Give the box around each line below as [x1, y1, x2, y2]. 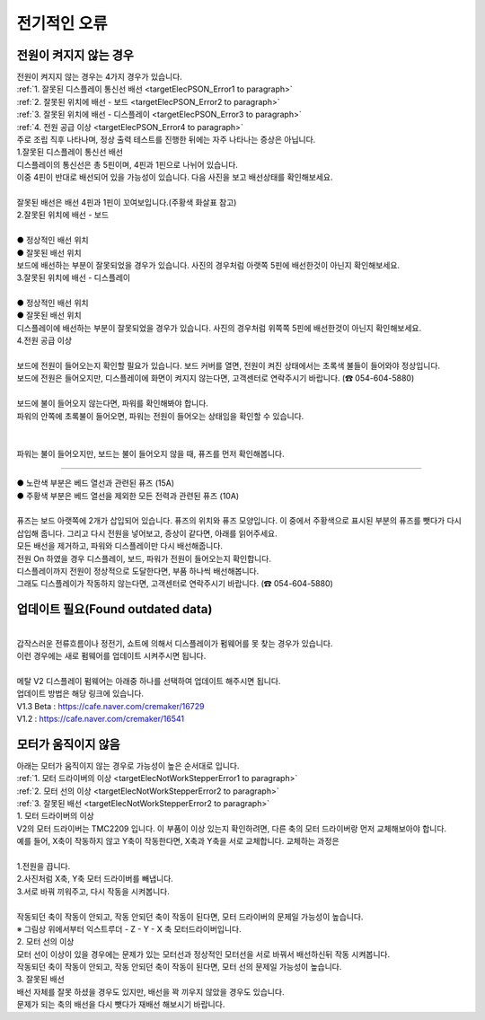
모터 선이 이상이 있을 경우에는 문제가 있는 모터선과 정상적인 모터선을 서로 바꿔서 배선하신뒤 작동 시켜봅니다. [16, 948, 391, 960]
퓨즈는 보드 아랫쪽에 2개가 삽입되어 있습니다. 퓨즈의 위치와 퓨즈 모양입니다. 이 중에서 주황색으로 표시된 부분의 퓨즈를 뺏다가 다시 [16, 515, 462, 526]
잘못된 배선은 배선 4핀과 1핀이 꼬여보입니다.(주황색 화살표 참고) [16, 197, 237, 207]
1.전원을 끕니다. [16, 860, 71, 871]
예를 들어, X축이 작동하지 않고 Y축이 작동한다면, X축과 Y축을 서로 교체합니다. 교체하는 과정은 [16, 836, 340, 847]
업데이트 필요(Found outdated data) [16, 602, 213, 617]
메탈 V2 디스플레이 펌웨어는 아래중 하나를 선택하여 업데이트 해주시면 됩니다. [16, 675, 281, 686]
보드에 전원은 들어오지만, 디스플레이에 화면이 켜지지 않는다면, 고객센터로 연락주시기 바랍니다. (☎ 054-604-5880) [16, 373, 415, 383]
